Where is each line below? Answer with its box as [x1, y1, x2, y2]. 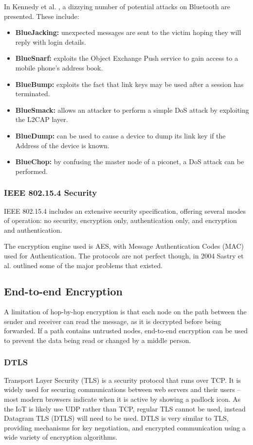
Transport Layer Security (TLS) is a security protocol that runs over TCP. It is [4, 375, 241, 385]
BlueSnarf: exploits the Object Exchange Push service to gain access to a [15, 53, 238, 63]
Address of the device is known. [15, 140, 109, 150]
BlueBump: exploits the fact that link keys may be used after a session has [15, 79, 244, 89]
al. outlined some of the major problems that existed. [4, 260, 163, 270]
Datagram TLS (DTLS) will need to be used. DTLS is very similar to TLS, [4, 413, 229, 423]
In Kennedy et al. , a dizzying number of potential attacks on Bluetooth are [4, 1, 231, 11]
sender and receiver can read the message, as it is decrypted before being [4, 316, 221, 326]
